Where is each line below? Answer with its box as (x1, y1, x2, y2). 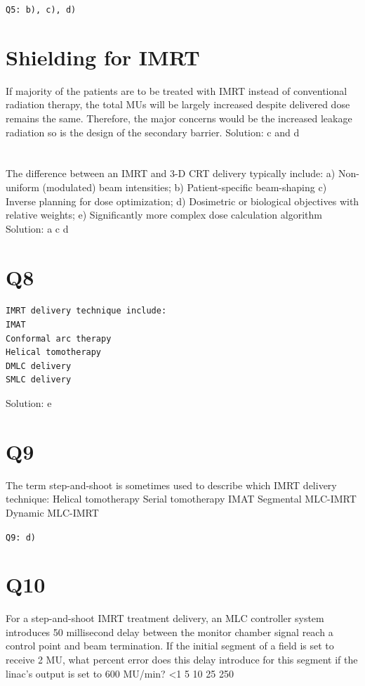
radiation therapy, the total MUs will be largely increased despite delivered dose (6, 97, 350, 112)
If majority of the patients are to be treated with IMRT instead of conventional (6, 83, 347, 98)
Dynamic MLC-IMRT (6, 505, 99, 519)
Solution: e (6, 396, 52, 410)
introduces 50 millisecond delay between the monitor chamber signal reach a (6, 624, 333, 639)
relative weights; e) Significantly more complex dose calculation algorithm (6, 207, 322, 222)
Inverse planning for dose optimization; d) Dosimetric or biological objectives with (6, 193, 359, 208)
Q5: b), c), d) (6, 5, 77, 15)
